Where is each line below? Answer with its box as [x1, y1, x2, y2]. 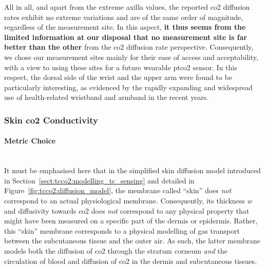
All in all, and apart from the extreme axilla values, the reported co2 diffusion [4, 2, 250, 12]
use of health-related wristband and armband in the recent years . [4, 92, 209, 102]
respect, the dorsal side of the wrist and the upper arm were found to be [4, 72, 232, 83]
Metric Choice [4, 135, 56, 146]
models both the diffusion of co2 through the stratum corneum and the [4, 245, 228, 256]
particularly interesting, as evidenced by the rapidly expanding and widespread [4, 81, 253, 92]
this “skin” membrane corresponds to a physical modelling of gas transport [4, 225, 240, 236]
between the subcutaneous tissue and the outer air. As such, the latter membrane [4, 235, 260, 246]
